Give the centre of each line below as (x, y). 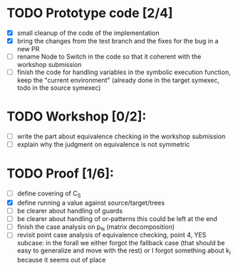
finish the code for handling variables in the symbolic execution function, (124, 72)
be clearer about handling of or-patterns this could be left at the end (117, 219)
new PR (28, 49)
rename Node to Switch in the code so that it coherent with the (109, 57)
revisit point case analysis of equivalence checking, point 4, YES (112, 235)
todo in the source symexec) (59, 88)
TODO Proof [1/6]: (61, 174)
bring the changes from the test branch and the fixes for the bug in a (118, 41)
